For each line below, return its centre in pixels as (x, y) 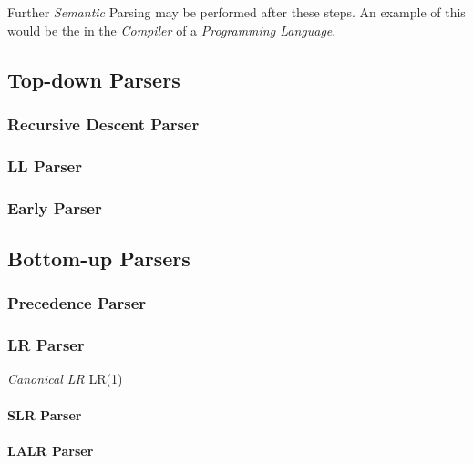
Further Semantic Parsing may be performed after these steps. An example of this (236, 12)
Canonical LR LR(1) (65, 379)
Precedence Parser (77, 303)
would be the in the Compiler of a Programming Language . (172, 30)
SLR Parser (45, 414)
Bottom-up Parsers (99, 258)
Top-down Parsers (94, 79)
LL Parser (45, 165)
